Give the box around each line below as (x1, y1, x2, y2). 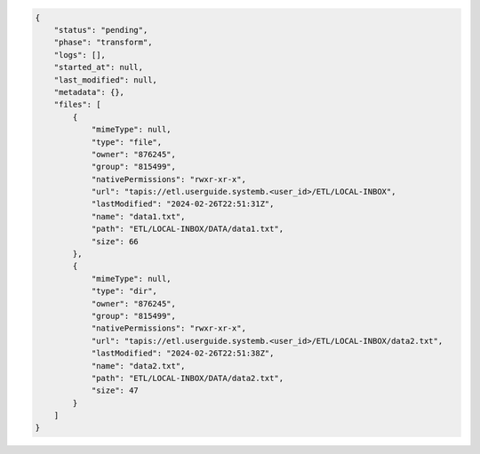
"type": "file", (91, 137, 163, 147)
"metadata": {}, (53, 87, 124, 97)
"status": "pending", (53, 25, 148, 35)
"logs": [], (53, 50, 107, 60)
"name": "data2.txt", (91, 361, 186, 370)
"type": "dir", (91, 286, 157, 297)
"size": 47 (91, 386, 140, 395)
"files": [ (53, 100, 101, 110)
